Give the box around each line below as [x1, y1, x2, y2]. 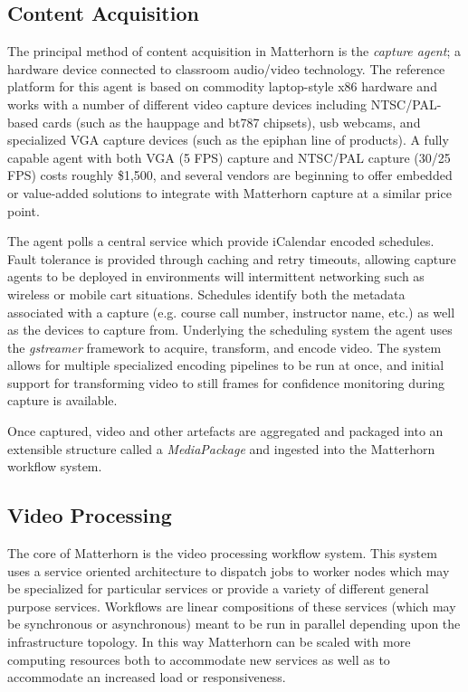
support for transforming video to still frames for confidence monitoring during [7, 373, 444, 392]
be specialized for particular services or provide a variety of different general [7, 579, 429, 598]
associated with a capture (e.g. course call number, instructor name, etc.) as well [7, 302, 455, 321]
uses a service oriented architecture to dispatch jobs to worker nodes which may [7, 561, 450, 580]
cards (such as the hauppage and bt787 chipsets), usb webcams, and [42, 112, 421, 131]
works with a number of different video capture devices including [7, 94, 367, 113]
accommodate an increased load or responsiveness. [7, 668, 286, 687]
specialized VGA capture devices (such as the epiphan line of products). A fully [7, 130, 449, 149]
